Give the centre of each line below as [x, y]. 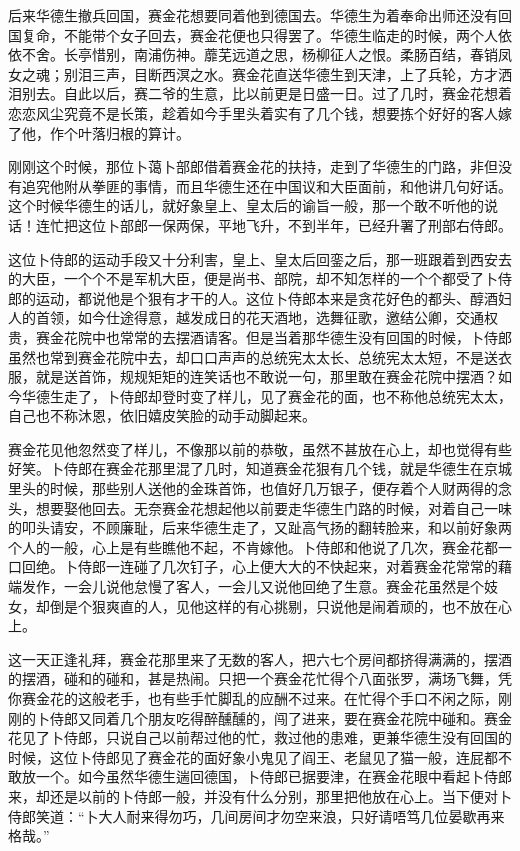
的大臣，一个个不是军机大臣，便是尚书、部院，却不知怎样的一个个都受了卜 [253, 278]
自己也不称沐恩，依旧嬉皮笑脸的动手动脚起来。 [162, 415]
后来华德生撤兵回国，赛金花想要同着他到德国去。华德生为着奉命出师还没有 [253, 15]
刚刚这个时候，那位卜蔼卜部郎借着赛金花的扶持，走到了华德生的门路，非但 [253, 166]
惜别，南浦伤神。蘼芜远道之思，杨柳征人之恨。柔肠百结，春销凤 [301, 54]
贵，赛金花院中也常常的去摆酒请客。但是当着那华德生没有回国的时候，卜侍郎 [260, 336]
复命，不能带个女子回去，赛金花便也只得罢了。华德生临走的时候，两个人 [259, 34]
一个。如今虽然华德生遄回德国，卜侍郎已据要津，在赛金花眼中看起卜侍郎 [273, 776]
